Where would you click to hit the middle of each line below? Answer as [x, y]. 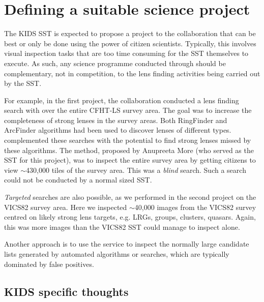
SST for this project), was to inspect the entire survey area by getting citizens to [130, 160]
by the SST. [23, 83]
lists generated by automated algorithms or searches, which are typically [117, 254]
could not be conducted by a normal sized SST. [78, 180]
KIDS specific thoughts [66, 291]
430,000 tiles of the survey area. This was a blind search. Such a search [136, 170]
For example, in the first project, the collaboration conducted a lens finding [122, 100]
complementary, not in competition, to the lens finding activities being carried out [132, 73]
